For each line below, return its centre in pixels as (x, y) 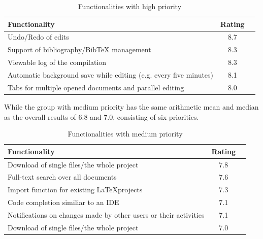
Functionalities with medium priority (125, 134)
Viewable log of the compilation (57, 62)
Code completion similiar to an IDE (63, 202)
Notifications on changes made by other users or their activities (106, 214)
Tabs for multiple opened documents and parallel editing (96, 87)
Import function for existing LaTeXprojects (75, 190)
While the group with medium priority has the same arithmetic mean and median (131, 106)
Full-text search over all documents (62, 177)
